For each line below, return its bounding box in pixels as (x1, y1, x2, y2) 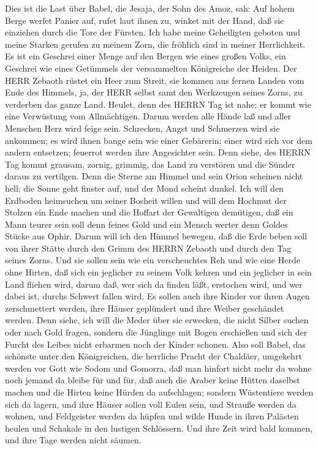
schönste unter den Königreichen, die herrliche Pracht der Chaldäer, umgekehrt (5, 350, 302, 362)
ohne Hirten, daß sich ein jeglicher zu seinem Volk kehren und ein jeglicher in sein (5, 266, 312, 279)
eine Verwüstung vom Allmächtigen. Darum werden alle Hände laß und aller (5, 110, 292, 122)
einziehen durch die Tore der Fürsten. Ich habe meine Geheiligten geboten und (5, 26, 301, 39)
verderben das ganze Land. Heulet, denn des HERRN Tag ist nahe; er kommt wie (5, 97, 311, 110)
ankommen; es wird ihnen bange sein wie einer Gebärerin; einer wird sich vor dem (5, 133, 312, 146)
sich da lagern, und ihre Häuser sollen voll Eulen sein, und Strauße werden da (5, 397, 297, 410)
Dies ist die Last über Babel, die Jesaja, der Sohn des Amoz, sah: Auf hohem (5, 2, 295, 14)
